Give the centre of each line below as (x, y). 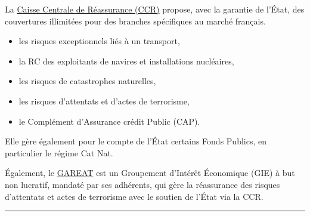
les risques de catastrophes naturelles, (87, 81)
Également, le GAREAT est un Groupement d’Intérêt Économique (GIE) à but (150, 173)
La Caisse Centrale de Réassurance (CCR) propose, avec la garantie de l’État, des (155, 9)
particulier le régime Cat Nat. (59, 152)
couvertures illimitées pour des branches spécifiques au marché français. (135, 21)
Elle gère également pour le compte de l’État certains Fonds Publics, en (136, 141)
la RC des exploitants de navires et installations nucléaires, (126, 61)
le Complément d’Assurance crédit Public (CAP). (109, 121)
